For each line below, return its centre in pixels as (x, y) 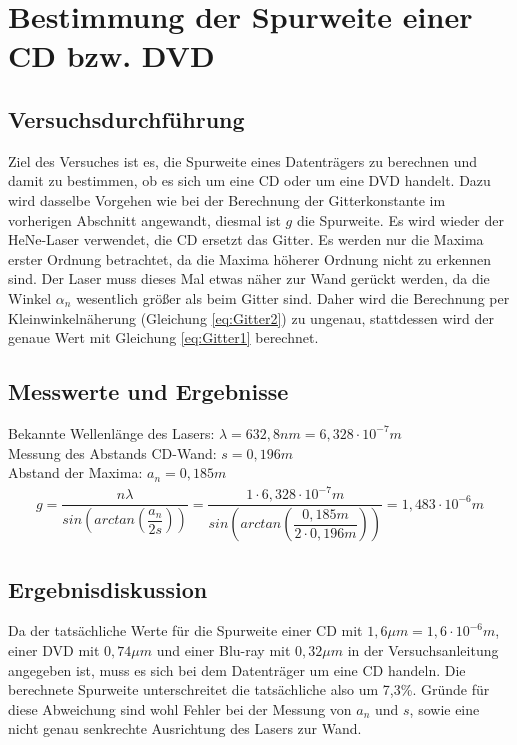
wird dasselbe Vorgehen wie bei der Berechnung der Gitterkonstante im (227, 199)
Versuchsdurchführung (126, 118)
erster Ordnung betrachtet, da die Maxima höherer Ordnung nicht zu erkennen (250, 258)
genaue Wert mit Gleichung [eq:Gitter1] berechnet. (163, 337)
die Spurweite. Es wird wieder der (400, 219)
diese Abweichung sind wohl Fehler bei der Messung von (180, 708)
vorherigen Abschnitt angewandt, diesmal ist (144, 219)
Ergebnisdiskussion (108, 588)
